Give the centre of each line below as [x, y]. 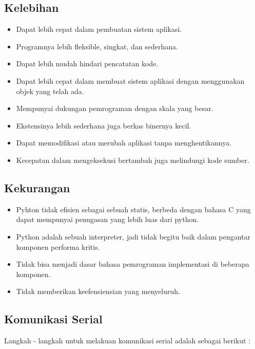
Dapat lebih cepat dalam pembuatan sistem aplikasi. [99, 29]
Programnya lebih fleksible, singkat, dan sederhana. [97, 46]
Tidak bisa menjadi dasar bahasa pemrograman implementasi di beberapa [133, 264]
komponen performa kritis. [58, 246]
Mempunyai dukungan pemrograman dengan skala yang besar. [115, 108]
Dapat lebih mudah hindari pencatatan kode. [87, 63]
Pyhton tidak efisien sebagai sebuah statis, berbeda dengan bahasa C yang [133, 209]
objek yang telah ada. [50, 91]
